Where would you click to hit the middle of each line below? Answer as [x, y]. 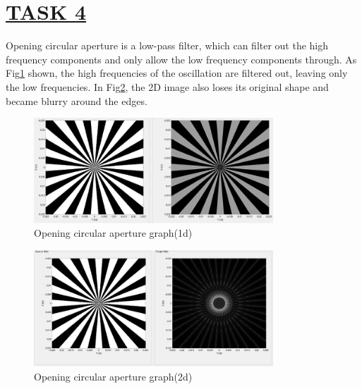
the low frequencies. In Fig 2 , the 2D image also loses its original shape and [167, 86]
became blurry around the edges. [77, 100]
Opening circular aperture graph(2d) [113, 376]
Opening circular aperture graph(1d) [113, 233]
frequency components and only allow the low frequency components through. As [181, 59]
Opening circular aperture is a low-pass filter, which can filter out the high [167, 45]
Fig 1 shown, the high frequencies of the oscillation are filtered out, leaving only [177, 73]
